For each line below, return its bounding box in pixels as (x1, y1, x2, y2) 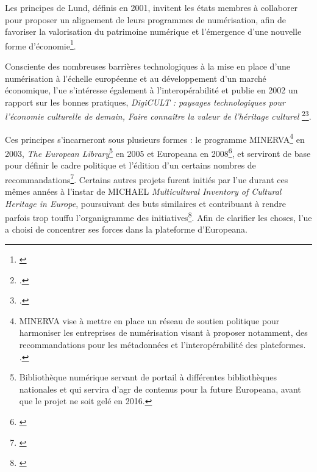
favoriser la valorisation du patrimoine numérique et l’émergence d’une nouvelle (5, 25, 302, 38)
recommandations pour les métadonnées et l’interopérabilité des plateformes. (19, 338, 306, 350)
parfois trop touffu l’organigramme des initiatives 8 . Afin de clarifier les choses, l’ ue (5, 209, 312, 223)
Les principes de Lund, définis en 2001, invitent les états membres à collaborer (5, 1, 298, 13)
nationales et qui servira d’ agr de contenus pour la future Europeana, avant (19, 382, 301, 395)
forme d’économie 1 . (5, 37, 76, 52)
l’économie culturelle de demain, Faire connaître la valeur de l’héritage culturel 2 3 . (5, 108, 312, 123)
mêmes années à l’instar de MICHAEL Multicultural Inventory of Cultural (5, 185, 282, 197)
